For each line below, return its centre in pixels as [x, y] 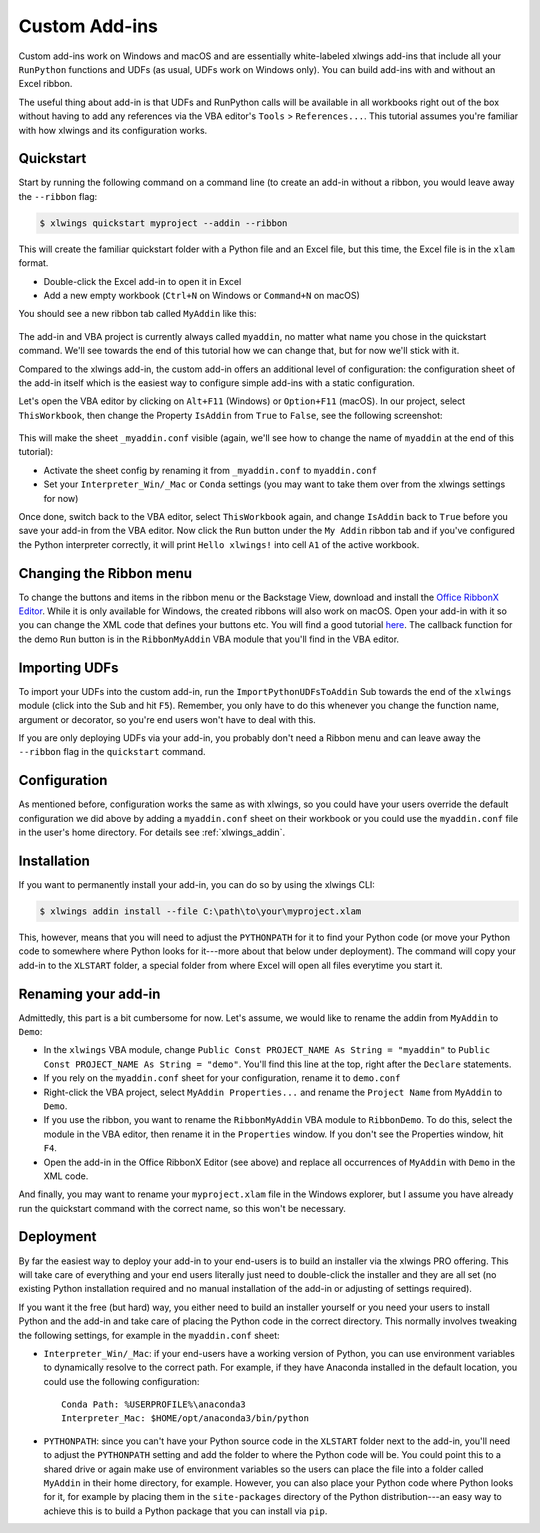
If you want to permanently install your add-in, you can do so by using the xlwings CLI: [196, 884]
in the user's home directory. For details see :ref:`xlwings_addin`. [151, 832]
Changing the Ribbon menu [105, 573]
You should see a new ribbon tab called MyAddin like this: [137, 314]
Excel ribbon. [45, 84]
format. [33, 263]
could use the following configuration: [121, 1381]
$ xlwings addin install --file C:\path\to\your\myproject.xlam [200, 911]
